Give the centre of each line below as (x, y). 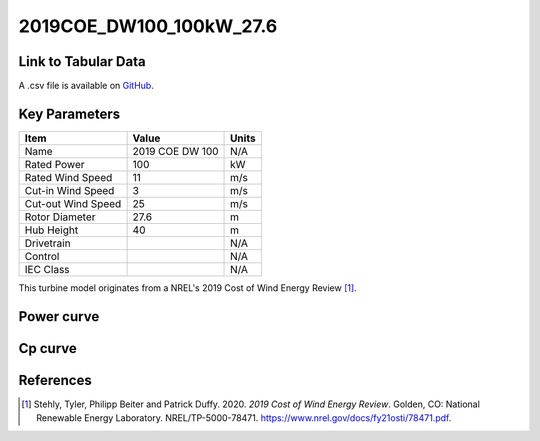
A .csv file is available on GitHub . (86, 86)
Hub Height (51, 230)
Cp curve (47, 348)
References (55, 380)
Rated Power (54, 164)
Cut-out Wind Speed (73, 203)
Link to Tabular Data (82, 61)
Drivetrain (47, 243)
